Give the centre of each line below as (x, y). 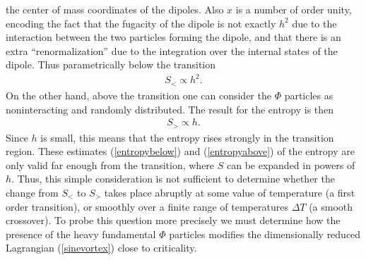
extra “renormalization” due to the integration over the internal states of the (172, 50)
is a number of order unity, (294, 9)
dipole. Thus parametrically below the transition (111, 64)
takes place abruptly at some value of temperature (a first (230, 192)
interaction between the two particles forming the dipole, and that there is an (173, 37)
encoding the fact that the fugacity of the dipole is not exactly (141, 23)
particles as (309, 95)
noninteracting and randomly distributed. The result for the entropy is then (170, 109)
